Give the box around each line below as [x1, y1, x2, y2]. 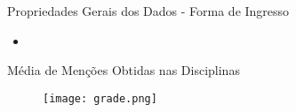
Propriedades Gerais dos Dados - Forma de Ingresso [7, 2, 290, 19]
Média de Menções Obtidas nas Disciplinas [7, 61, 240, 79]
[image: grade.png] [43, 92, 157, 105]
